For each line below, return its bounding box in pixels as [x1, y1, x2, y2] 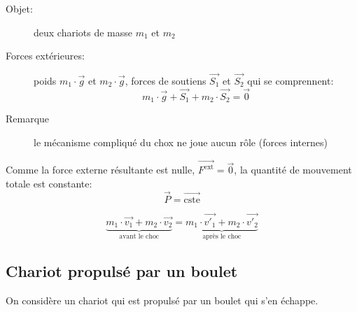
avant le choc [119, 233, 160, 241]
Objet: [6, 1, 33, 15]
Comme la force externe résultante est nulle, [6, 162, 195, 177]
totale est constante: [6, 176, 92, 190]
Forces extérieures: [6, 48, 85, 63]
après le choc [202, 233, 241, 241]
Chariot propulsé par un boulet [6, 260, 238, 282]
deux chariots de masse [34, 24, 133, 39]
